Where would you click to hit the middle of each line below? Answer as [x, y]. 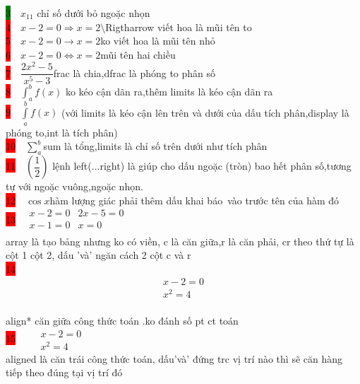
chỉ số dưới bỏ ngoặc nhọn [94, 13]
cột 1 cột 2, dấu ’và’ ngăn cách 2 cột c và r [98, 255]
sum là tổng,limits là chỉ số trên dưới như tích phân [155, 146]
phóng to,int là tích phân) [62, 132]
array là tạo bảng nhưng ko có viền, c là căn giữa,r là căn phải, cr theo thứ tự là [180, 241]
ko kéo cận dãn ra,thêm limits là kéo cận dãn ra [169, 91]
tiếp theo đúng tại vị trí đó [64, 372]
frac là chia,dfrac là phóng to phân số [134, 72]
